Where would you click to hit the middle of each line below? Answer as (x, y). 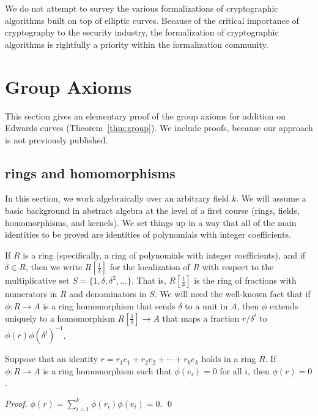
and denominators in (108, 294)
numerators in (31, 294)
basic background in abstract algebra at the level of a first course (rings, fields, (152, 210)
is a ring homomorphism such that (107, 370)
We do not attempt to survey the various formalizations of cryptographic (142, 8)
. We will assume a (271, 198)
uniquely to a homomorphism (60, 318)
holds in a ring (229, 359)
